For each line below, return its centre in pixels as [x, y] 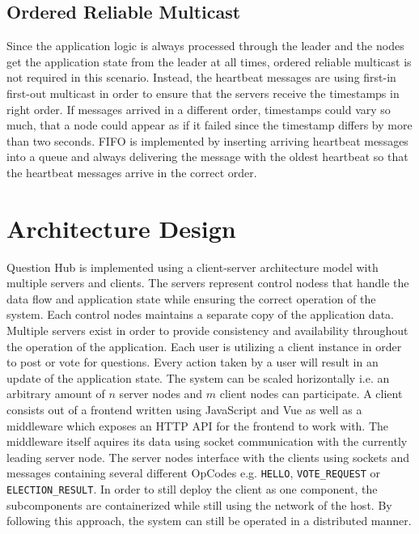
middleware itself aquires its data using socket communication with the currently [207, 441]
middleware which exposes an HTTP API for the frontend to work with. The [198, 425]
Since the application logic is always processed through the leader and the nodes [205, 46]
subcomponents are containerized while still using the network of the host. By [199, 504]
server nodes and [161, 394]
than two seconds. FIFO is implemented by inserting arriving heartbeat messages [207, 140]
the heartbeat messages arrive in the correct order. [132, 172]
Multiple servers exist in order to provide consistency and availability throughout [207, 331]
